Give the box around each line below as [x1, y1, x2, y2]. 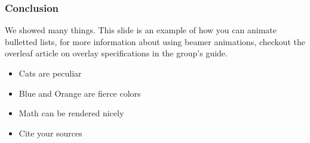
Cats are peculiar [19, 67, 82, 79]
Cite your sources [19, 126, 82, 139]
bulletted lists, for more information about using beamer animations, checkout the [5, 35, 305, 47]
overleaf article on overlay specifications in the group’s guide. [5, 47, 228, 59]
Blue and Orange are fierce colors [19, 87, 141, 99]
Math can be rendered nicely [19, 107, 124, 119]
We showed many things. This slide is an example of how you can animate [5, 24, 277, 36]
